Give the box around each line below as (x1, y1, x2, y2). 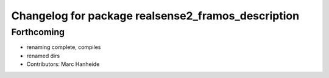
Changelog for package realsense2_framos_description (11, 9, 300, 22)
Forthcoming (11, 27, 65, 37)
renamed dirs (26, 52, 60, 59)
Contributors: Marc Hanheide (26, 60, 100, 68)
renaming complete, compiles (26, 44, 101, 51)
